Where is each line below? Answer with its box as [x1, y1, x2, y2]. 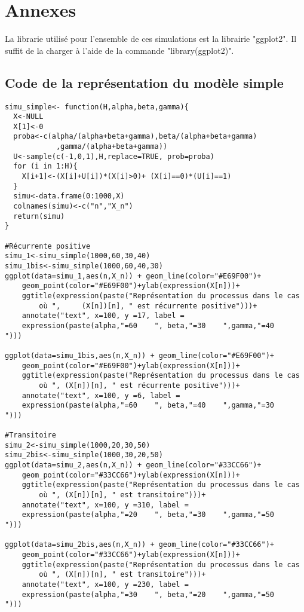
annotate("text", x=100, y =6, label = [22, 391, 180, 400]
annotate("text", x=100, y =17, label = [22, 311, 185, 320]
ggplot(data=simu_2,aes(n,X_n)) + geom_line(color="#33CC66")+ [5, 461, 262, 470]
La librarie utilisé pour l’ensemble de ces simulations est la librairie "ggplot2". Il [5, 32, 297, 45]
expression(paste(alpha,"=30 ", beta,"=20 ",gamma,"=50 [22, 590, 275, 599]
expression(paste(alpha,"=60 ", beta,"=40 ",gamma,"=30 [22, 401, 275, 410]
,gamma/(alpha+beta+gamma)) [56, 142, 168, 151]
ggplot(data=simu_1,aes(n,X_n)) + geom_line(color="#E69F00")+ [5, 271, 262, 280]
